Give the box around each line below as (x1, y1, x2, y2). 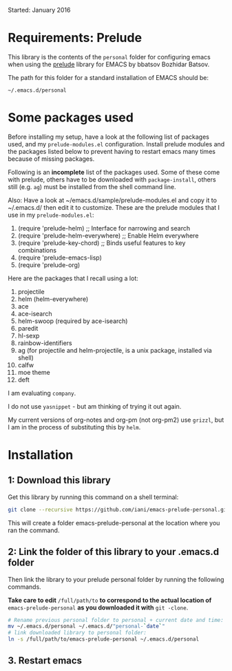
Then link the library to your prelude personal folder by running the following (8, 575, 224, 583)
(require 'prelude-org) (17, 260, 81, 269)
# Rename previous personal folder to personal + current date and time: (8, 616, 224, 623)
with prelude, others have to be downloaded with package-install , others (8, 175, 216, 184)
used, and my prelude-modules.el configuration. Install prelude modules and (8, 139, 225, 148)
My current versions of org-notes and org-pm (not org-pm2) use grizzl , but (8, 416, 224, 424)
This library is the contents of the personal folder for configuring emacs (8, 52, 211, 61)
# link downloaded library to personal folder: (8, 630, 147, 636)
